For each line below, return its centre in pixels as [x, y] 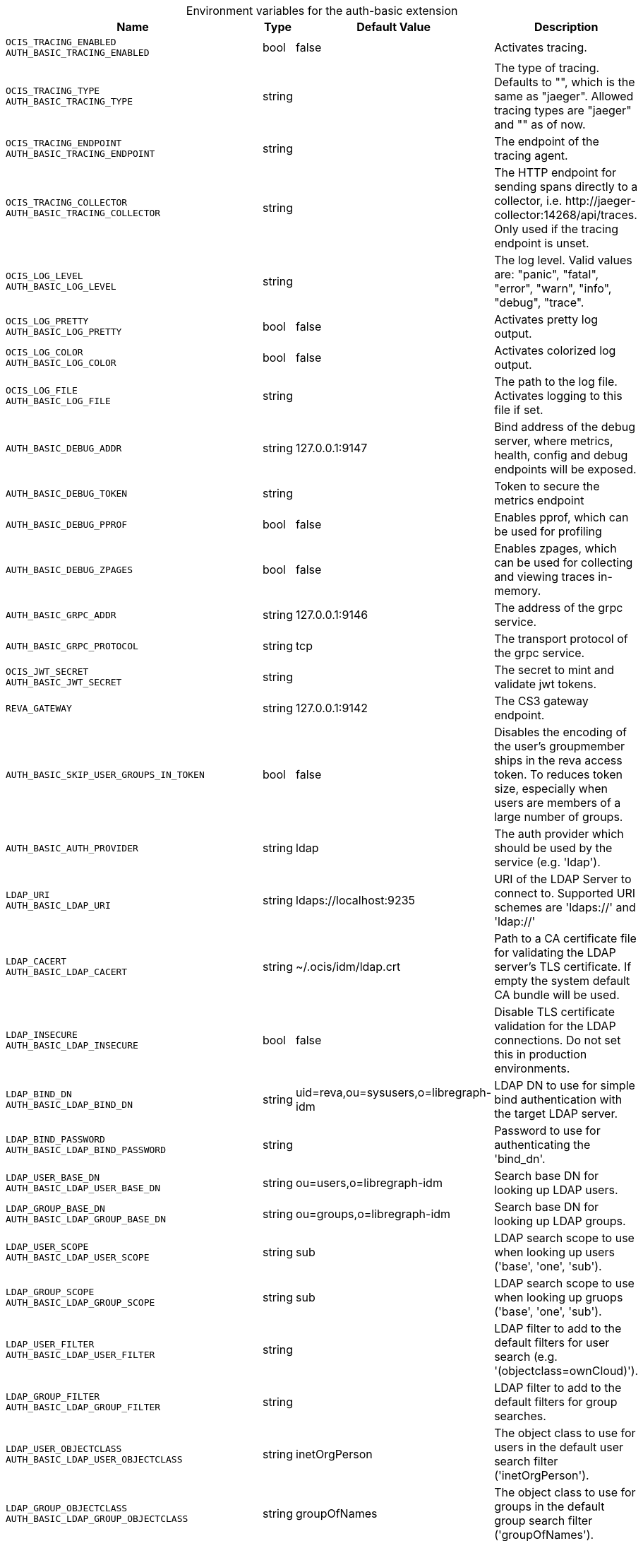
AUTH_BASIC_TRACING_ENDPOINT [80, 154]
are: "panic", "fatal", [547, 274]
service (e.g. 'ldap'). [547, 862]
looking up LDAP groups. [560, 1221]
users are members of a [558, 803]
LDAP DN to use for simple [565, 1085]
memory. [518, 591]
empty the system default [562, 981]
